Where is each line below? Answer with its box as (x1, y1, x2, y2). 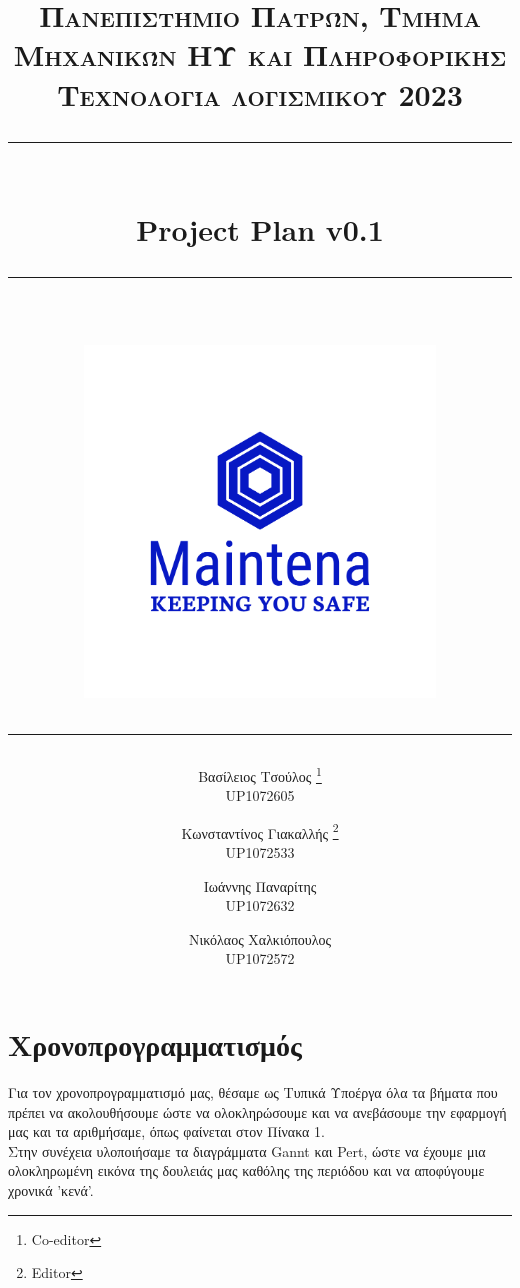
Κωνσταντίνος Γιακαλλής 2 (181, 819, 339, 843)
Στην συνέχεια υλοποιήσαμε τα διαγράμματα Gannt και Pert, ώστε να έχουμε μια (8, 1140, 486, 1161)
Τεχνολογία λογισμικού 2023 (57, 73, 463, 114)
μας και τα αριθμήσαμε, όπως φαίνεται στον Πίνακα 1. (8, 1121, 325, 1142)
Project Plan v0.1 (136, 208, 384, 249)
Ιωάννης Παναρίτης (203, 875, 317, 896)
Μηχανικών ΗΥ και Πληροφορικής (13, 34, 507, 75)
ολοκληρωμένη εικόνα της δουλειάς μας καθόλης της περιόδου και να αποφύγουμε (8, 1160, 485, 1181)
